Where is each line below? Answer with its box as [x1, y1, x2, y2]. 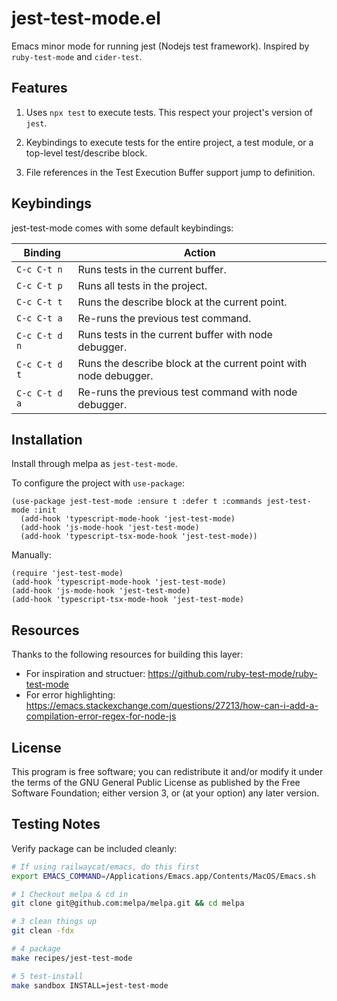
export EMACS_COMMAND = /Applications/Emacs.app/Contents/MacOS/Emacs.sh [11, 871, 316, 881]
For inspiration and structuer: [25, 668, 146, 680]
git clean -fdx [11, 926, 75, 936]
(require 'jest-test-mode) [11, 568, 124, 579]
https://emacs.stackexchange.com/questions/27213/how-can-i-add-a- [25, 700, 319, 712]
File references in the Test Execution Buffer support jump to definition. [25, 166, 316, 178]
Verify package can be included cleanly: [11, 842, 178, 854]
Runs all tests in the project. [77, 278, 208, 292]
